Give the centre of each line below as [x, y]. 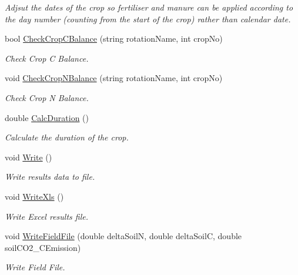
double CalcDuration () [47, 117]
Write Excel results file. [47, 216]
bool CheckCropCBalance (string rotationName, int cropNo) [114, 38]
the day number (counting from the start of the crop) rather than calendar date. [148, 19]
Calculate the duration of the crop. [67, 137]
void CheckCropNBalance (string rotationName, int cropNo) [114, 78]
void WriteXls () [34, 196]
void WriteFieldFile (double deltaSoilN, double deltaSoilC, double [123, 236]
